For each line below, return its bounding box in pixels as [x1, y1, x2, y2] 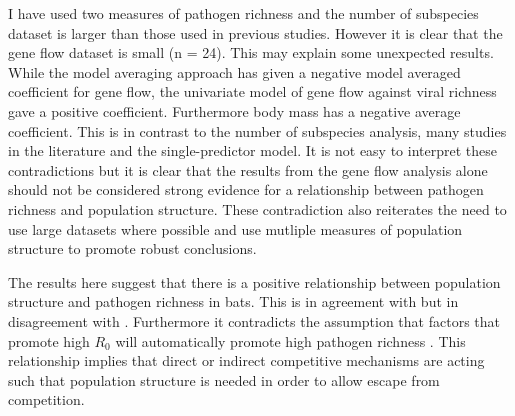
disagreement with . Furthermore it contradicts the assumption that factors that [8, 310, 500, 331]
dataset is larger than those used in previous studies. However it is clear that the [8, 22, 503, 43]
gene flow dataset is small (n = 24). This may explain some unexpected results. [8, 42, 494, 63]
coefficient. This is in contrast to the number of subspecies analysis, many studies [8, 120, 507, 141]
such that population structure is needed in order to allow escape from [8, 369, 440, 390]
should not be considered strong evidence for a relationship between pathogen [8, 179, 484, 200]
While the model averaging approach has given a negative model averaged [8, 61, 461, 82]
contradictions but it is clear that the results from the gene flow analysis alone [8, 159, 488, 180]
